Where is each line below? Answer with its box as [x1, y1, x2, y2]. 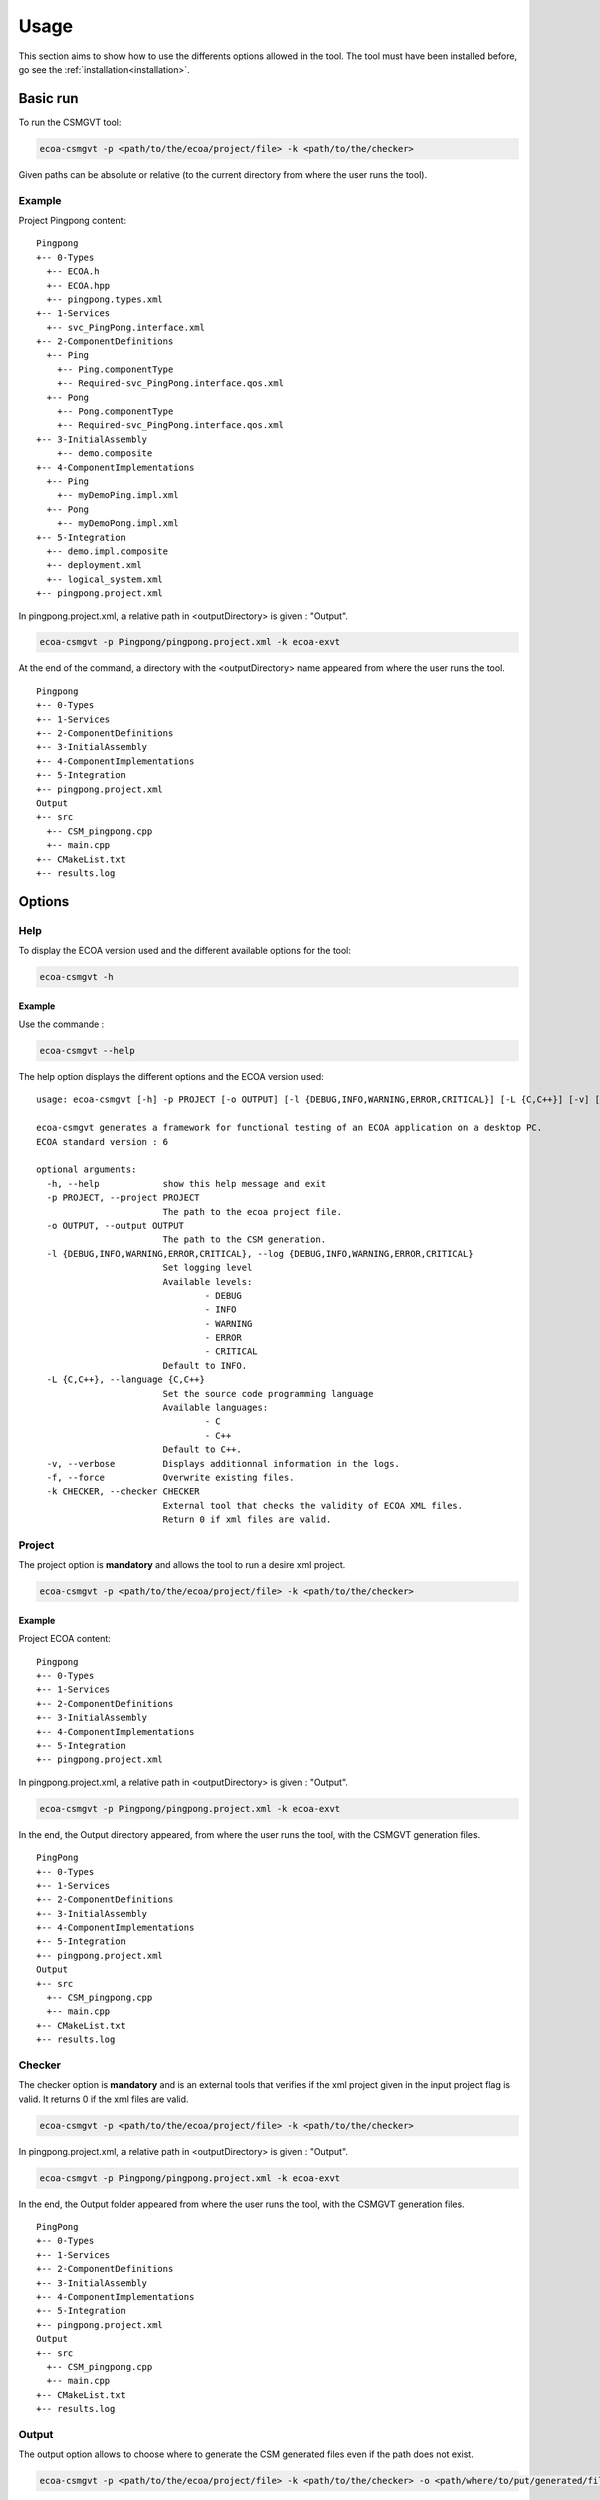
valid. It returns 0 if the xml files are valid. [18, 2093, 189, 2105]
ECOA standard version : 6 [36, 1136, 169, 1147]
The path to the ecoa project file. [162, 1206, 342, 1217]
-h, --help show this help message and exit [46, 1178, 327, 1189]
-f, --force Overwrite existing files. [46, 1471, 295, 1483]
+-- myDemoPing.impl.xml [56, 490, 179, 501]
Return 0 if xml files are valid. [162, 1514, 332, 1525]
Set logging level [162, 1262, 253, 1274]
